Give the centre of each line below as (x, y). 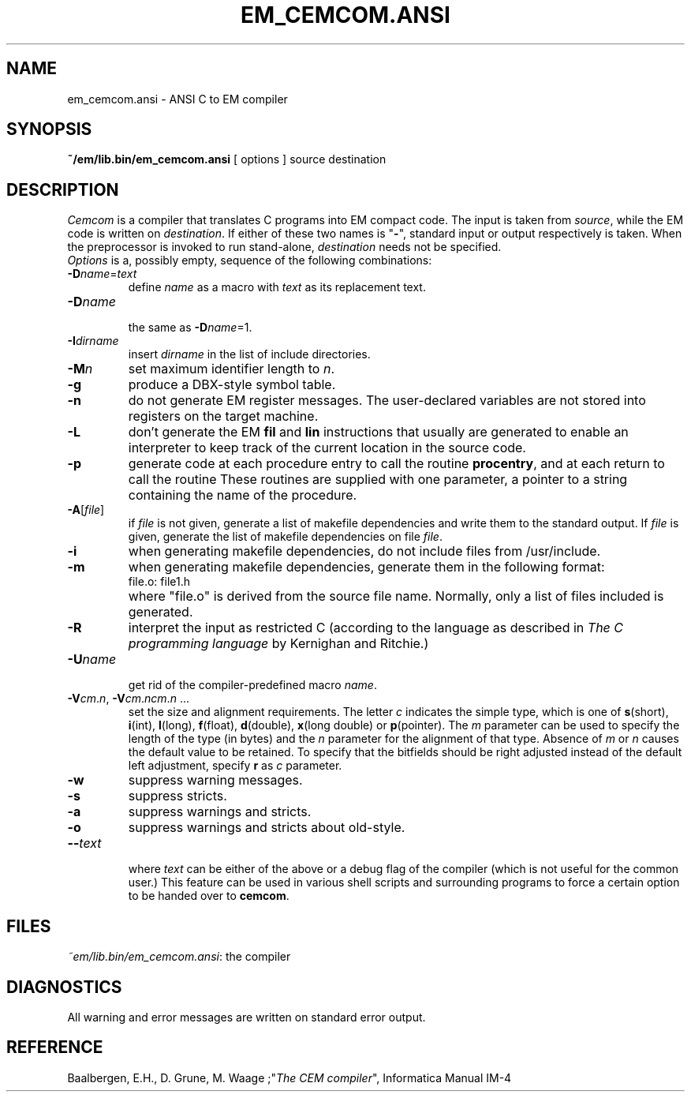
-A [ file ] (86, 510)
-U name (92, 660)
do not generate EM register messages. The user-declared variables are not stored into (387, 401)
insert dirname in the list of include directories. (249, 354)
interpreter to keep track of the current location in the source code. (327, 448)
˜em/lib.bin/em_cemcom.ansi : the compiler (179, 957)
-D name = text (102, 274)
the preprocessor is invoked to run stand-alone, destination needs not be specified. (284, 247)
